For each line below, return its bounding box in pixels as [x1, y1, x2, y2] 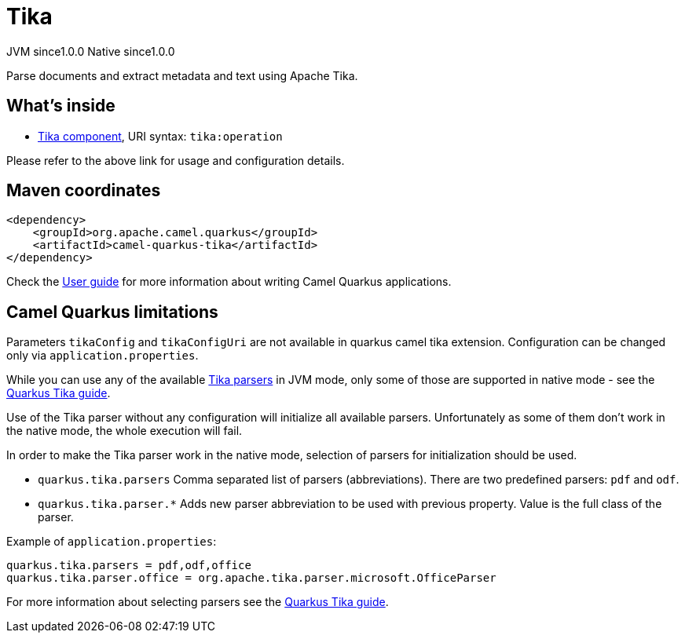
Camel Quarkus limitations [6, 301, 218, 322]
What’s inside [6, 96, 115, 116]
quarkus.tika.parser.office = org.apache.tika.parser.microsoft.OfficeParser [6, 571, 496, 585]
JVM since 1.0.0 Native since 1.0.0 [6, 44, 175, 58]
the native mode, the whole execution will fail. [6, 424, 243, 438]
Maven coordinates [6, 181, 161, 201]
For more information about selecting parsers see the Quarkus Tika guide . [6, 595, 389, 609]
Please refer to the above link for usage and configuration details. [6, 153, 345, 167]
